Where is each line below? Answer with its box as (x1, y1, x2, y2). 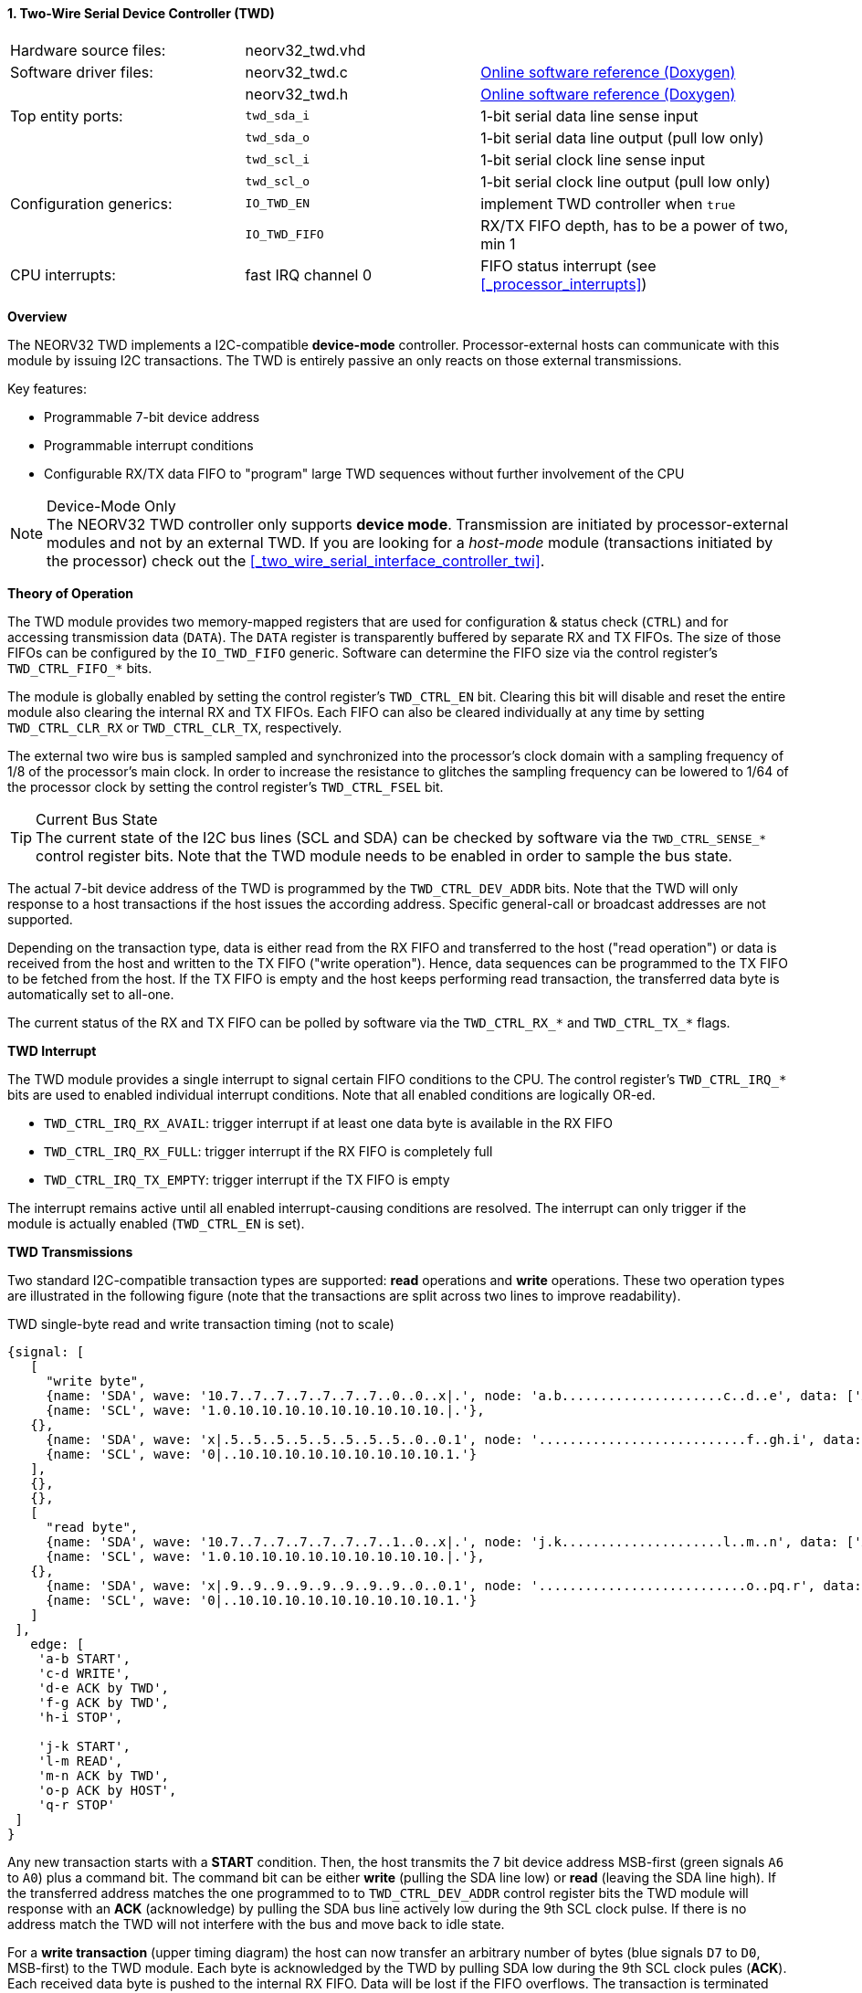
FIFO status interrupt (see (480, 256, 657, 275)
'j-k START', (37, 1738, 131, 1754)
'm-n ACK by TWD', (37, 1767, 170, 1783)
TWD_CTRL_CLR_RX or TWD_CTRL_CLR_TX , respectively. (7, 719, 342, 735)
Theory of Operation (7, 585, 133, 601)
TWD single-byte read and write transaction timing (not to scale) (7, 1315, 394, 1332)
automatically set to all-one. (7, 986, 174, 1002)
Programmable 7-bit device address (44, 408, 260, 425)
